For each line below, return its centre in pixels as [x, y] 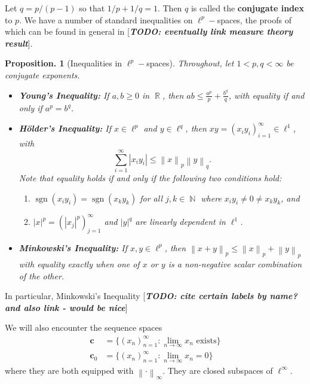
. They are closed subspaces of [218, 370]
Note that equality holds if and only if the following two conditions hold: [150, 178]
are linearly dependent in [180, 222]
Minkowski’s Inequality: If [73, 247]
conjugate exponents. [42, 74]
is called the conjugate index [247, 8]
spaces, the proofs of [254, 19]
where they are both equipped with [69, 370]
